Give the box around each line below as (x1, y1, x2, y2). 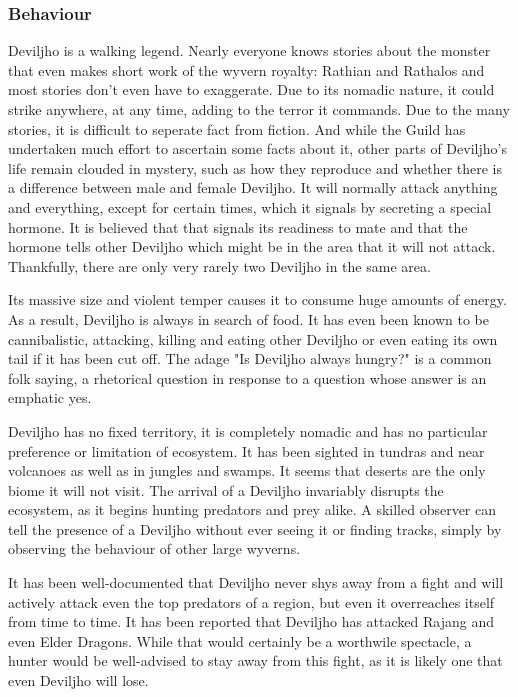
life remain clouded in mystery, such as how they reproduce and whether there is (8, 157, 503, 178)
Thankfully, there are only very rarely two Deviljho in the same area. (8, 255, 431, 276)
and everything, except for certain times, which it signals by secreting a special (8, 196, 492, 217)
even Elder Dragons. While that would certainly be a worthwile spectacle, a (8, 630, 472, 651)
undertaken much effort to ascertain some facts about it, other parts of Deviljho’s (8, 138, 507, 159)
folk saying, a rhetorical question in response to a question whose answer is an (8, 367, 487, 388)
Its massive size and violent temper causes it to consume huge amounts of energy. (8, 289, 507, 310)
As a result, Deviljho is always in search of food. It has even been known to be (8, 308, 489, 329)
